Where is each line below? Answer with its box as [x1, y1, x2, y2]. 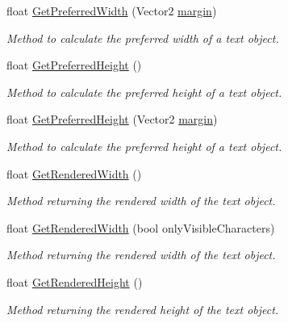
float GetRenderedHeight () [6, 273, 143, 290]
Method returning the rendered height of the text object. [6, 300, 279, 317]
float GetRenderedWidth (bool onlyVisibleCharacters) [6, 219, 275, 236]
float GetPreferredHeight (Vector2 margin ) [6, 111, 218, 128]
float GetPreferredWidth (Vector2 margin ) [6, 2, 217, 19]
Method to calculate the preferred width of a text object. [6, 29, 279, 46]
